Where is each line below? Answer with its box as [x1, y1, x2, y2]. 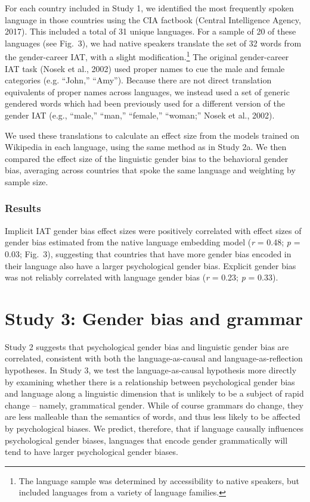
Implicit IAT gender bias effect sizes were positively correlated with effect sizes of [5, 224, 302, 236]
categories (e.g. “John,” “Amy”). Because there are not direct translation [5, 74, 272, 86]
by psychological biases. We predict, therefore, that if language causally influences [5, 422, 304, 435]
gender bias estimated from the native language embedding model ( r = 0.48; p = [5, 236, 300, 248]
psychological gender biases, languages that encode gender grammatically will [5, 434, 288, 446]
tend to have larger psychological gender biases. [5, 445, 178, 458]
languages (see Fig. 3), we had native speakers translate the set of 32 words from [5, 36, 302, 49]
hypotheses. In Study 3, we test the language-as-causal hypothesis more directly [5, 364, 297, 376]
